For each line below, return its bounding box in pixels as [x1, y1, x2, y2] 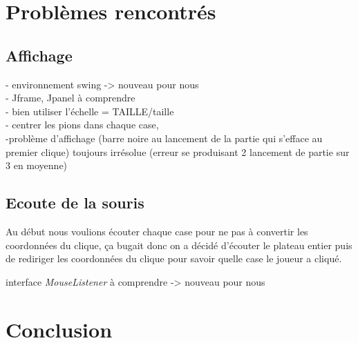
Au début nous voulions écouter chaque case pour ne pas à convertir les [6, 224, 308, 238]
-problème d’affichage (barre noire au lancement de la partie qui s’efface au [6, 130, 323, 145]
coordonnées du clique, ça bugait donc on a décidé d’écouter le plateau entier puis [6, 237, 352, 252]
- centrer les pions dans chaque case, [6, 117, 159, 132]
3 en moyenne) [6, 158, 68, 173]
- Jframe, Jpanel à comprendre [6, 90, 135, 105]
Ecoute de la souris [6, 192, 144, 213]
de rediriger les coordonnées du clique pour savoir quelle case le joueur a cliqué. [6, 251, 342, 266]
